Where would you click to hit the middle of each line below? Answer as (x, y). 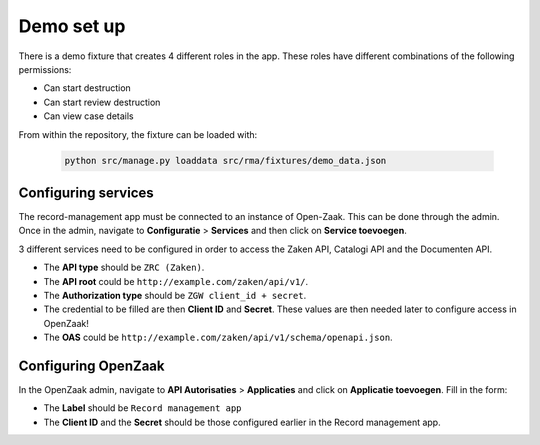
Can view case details (88, 116)
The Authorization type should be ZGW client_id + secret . (175, 295)
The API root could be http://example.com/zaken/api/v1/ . (176, 281)
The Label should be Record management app (142, 408)
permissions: (45, 69)
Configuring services (86, 192)
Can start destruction (87, 88)
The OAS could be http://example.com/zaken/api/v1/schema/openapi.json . (218, 337)
